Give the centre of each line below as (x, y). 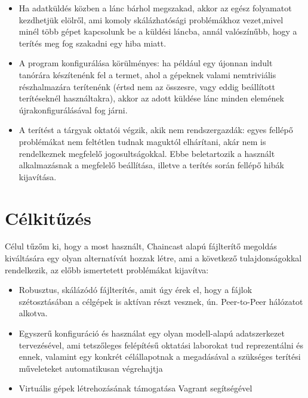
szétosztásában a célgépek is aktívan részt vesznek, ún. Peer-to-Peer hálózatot (161, 301)
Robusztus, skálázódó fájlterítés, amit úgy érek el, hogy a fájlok (135, 290)
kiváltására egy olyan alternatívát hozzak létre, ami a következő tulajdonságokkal (153, 258)
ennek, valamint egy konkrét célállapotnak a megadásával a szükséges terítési (160, 357)
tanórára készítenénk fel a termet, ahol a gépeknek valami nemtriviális (147, 74)
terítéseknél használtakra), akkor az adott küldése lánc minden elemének (151, 98)
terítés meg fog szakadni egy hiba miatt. (93, 43)
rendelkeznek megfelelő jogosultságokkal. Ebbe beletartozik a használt (147, 153)
